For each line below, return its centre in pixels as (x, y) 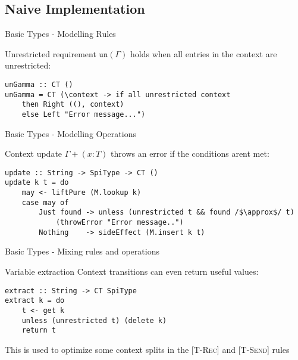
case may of (45, 202)
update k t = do (37, 183)
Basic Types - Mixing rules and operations (82, 251)
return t (39, 330)
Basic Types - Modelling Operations (70, 133)
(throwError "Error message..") (120, 223)
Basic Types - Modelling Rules (60, 34)
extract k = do (35, 301)
